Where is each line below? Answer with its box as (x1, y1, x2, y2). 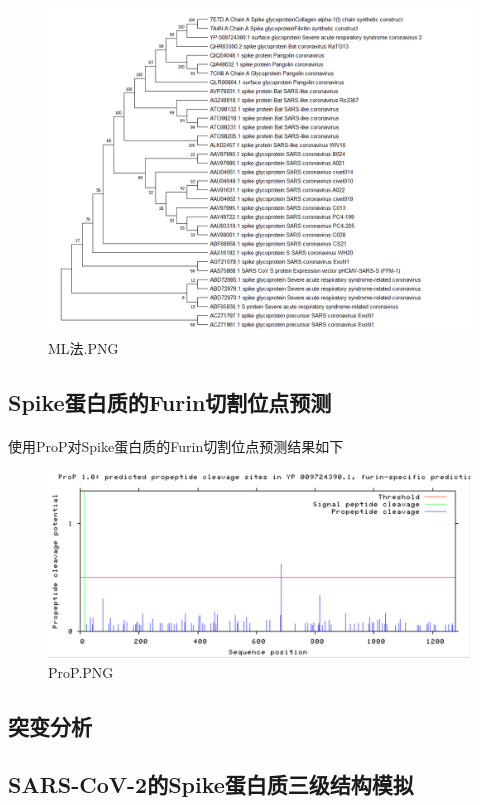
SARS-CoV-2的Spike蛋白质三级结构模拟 (8, 769, 414, 800)
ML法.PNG (48, 337, 119, 358)
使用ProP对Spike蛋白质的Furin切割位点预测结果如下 (8, 435, 344, 456)
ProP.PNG (48, 661, 114, 682)
